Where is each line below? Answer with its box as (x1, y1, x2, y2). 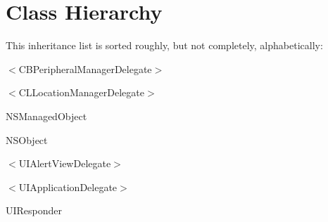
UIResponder (6, 203, 63, 218)
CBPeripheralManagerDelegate (18, 61, 152, 76)
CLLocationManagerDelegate (18, 85, 145, 100)
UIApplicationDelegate (18, 179, 118, 194)
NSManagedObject (6, 108, 87, 123)
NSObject (6, 132, 48, 147)
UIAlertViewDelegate (18, 156, 111, 171)
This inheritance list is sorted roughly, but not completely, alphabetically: (6, 38, 323, 53)
